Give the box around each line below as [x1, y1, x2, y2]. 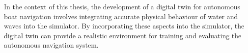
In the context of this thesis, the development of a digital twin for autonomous [4, 1, 241, 11]
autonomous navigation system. [4, 40, 99, 50]
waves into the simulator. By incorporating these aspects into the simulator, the [4, 21, 245, 31]
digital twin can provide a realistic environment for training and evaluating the [4, 30, 242, 40]
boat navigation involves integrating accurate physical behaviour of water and [4, 11, 238, 21]
